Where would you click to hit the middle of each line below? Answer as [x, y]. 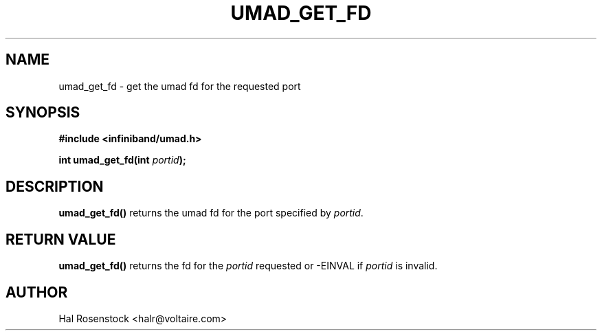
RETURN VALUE [61, 239]
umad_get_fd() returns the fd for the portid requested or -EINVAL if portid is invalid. [248, 266]
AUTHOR [37, 292]
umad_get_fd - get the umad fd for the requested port [180, 86]
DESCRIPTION [55, 186]
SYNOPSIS [43, 113]
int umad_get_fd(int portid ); [122, 160]
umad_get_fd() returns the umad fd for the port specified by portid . [211, 213]
